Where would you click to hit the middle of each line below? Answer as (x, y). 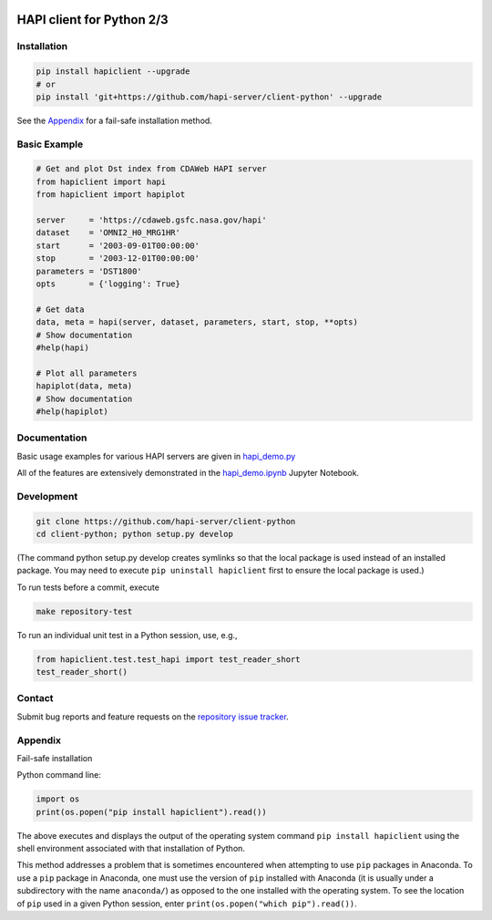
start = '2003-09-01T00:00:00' (118, 245)
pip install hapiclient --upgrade (113, 72)
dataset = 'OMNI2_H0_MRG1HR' (108, 233)
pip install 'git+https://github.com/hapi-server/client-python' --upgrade (209, 97)
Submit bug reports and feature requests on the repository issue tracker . (153, 717)
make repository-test (84, 611)
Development (47, 496)
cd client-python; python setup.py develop (135, 534)
